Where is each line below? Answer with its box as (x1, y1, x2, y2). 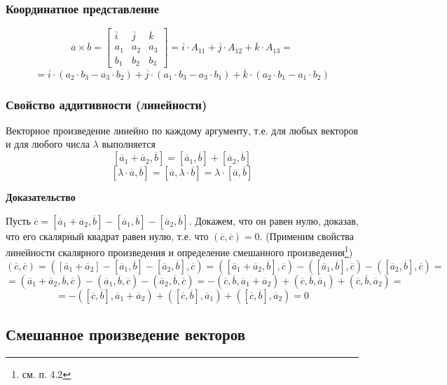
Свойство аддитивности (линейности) (6, 95, 207, 113)
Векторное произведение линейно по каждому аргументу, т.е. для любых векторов (6, 122, 359, 137)
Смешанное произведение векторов (6, 323, 246, 344)
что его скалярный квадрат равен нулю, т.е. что (6, 228, 209, 243)
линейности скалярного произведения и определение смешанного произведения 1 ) (6, 243, 353, 259)
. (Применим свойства (259, 228, 354, 243)
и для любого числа (6, 136, 90, 151)
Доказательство (6, 190, 76, 204)
